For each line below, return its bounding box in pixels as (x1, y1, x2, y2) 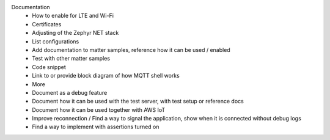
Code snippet (32, 63, 67, 70)
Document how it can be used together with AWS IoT (32, 106, 166, 113)
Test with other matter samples (32, 55, 110, 62)
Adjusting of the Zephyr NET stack (32, 29, 119, 37)
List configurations (32, 37, 79, 45)
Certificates (32, 20, 62, 28)
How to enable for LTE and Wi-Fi (32, 12, 114, 20)
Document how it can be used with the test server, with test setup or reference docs (32, 98, 244, 105)
